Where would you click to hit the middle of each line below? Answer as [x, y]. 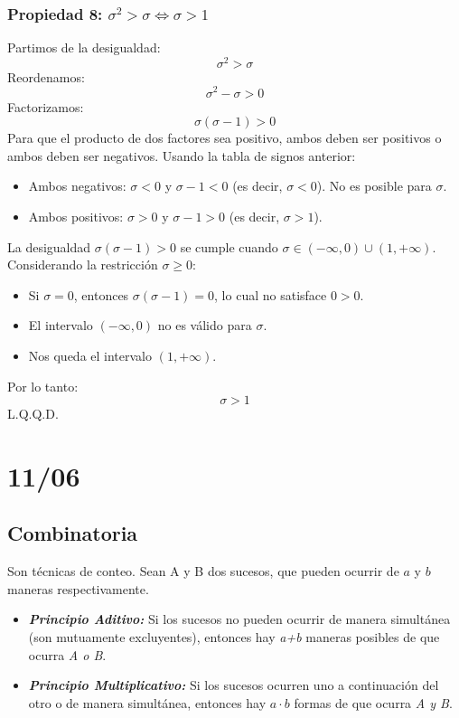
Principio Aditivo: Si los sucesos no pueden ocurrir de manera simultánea [239, 619]
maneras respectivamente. [78, 588]
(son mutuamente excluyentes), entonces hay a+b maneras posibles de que [234, 637]
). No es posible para [374, 186]
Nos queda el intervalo [90, 355]
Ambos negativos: [77, 186]
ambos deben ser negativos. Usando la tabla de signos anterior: [182, 155]
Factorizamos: [46, 106]
